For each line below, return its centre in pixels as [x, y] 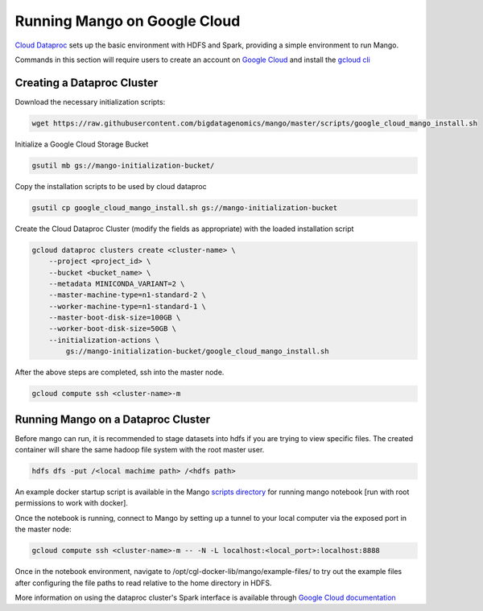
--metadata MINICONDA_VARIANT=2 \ [117, 283]
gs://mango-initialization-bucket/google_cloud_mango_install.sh [197, 351]
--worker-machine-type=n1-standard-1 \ [128, 306]
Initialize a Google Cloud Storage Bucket [82, 144]
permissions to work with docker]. [72, 503]
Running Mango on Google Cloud [128, 21]
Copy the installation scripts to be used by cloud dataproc [111, 186]
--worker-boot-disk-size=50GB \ [113, 329]
